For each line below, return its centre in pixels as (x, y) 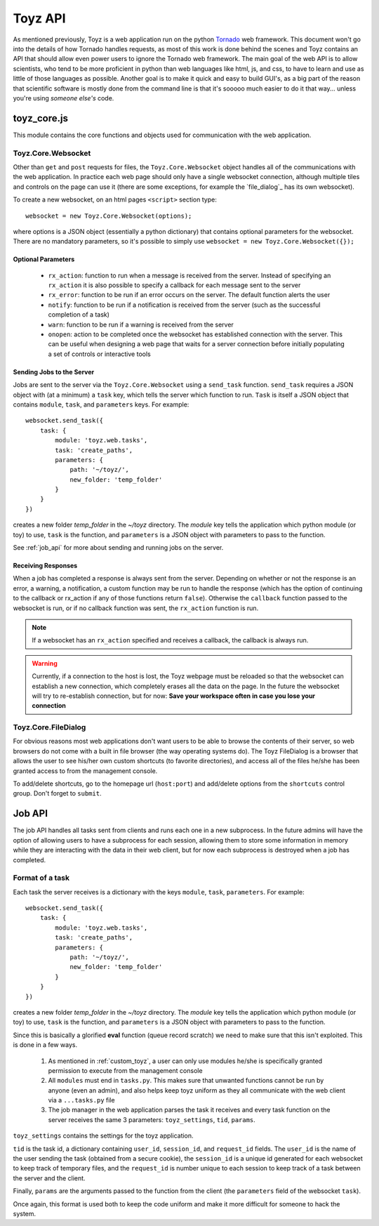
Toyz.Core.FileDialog (49, 727)
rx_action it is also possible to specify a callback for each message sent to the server (174, 285)
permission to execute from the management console (125, 1070)
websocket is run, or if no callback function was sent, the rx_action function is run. (136, 608)
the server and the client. (49, 1178)
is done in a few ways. (45, 1045)
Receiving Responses (45, 566)
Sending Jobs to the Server (54, 371)
